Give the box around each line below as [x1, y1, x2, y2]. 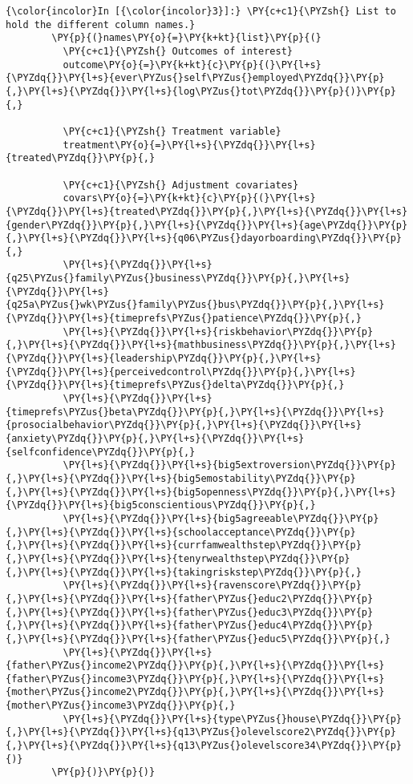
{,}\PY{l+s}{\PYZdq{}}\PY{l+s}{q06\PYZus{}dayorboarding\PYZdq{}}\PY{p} [6, 232, 402, 244]
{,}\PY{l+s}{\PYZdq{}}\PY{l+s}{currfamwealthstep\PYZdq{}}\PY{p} [6, 540, 362, 552]
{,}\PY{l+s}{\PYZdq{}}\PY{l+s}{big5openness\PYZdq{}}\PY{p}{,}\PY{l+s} [6, 486, 396, 498]
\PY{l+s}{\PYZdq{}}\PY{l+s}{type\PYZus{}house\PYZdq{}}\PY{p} [63, 713, 402, 725]
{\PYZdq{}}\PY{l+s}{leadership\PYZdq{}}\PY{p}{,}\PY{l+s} [6, 353, 322, 365]
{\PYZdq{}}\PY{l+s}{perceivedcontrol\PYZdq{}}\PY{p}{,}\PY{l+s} [6, 366, 356, 378]
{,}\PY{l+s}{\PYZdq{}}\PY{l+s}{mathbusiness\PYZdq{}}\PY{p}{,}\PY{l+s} [6, 339, 396, 351]
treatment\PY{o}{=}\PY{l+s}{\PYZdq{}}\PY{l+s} [63, 139, 316, 151]
